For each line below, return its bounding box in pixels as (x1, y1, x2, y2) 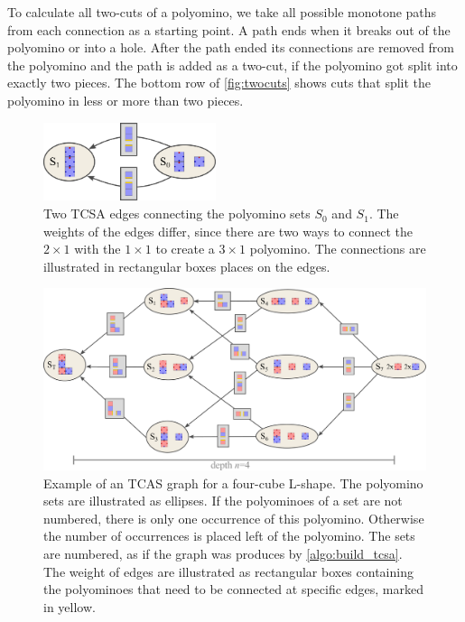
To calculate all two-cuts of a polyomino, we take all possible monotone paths (7, 3, 437, 21)
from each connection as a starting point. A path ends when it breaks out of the (7, 20, 451, 39)
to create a (155, 239, 215, 258)
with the (74, 239, 121, 258)
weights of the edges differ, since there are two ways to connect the (43, 221, 414, 240)
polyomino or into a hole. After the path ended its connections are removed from (7, 38, 455, 57)
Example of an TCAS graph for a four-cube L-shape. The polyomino (43, 473, 423, 492)
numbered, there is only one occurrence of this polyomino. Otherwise (43, 508, 424, 527)
